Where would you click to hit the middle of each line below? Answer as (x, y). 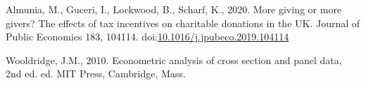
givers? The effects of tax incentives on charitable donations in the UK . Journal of (183, 23)
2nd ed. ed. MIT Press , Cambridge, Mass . (96, 74)
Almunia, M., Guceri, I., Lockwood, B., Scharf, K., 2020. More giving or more (174, 9)
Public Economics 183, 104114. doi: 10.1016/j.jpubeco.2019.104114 (147, 37)
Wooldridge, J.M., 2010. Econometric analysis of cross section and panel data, (174, 60)
